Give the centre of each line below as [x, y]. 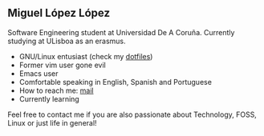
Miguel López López [59, 13]
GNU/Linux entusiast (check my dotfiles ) [86, 56]
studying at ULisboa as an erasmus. [67, 41]
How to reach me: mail [56, 90]
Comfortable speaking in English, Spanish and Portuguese [115, 82]
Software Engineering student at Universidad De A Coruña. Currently [121, 32]
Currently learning [49, 98]
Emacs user [39, 73]
